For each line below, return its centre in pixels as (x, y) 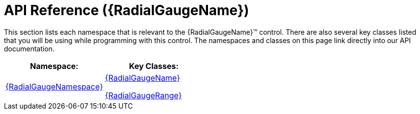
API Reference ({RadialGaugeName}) (127, 10)
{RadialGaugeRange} (143, 95)
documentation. (29, 48)
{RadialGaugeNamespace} (54, 86)
